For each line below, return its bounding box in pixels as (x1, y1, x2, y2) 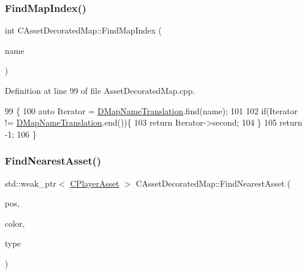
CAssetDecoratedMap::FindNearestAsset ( (136, 176, 291, 189)
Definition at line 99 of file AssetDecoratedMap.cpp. (5, 84, 195, 96)
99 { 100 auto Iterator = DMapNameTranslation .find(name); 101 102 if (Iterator (5, 104, 298, 117)
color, (5, 217, 25, 229)
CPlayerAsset (70, 176, 119, 189)
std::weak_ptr (5, 176, 57, 189)
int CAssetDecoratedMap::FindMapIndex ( (5, 24, 162, 36)
